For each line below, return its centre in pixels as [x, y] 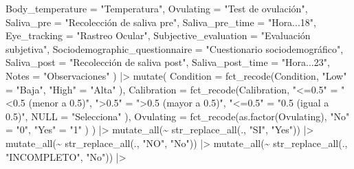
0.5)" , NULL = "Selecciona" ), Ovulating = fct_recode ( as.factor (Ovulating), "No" [178, 116]
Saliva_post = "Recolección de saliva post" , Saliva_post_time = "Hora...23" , [168, 62]
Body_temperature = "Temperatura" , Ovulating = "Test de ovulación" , [157, 8]
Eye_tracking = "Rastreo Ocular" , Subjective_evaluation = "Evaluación [158, 35]
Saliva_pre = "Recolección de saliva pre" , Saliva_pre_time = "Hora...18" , [161, 22]
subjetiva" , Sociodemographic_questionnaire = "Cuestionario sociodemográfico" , [175, 48]
